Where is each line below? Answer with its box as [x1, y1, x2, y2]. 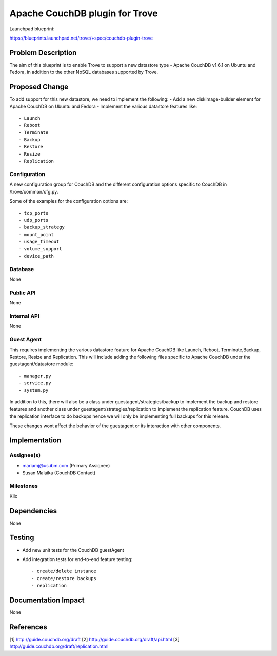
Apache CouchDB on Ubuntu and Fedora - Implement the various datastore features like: [9, 103, 197, 109]
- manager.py [18, 373, 51, 379]
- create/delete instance [31, 568, 97, 574]
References [9, 623, 47, 631]
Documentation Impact [9, 595, 85, 604]
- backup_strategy [18, 224, 65, 230]
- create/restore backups [31, 575, 97, 581]
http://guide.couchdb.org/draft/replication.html [9, 643, 109, 649]
